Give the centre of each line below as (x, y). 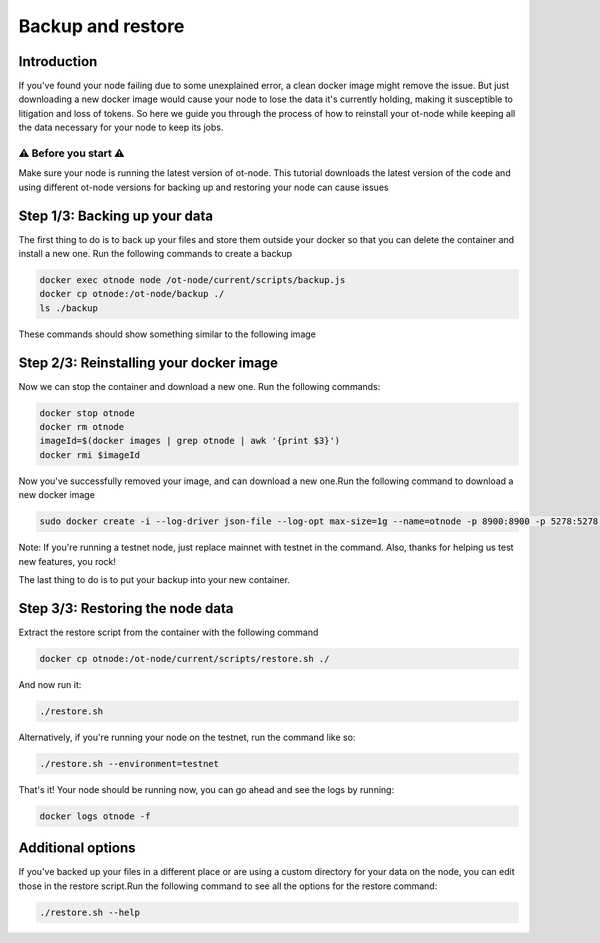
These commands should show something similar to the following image (167, 334)
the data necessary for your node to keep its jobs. (121, 127)
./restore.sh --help (89, 912)
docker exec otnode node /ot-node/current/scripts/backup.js (192, 280)
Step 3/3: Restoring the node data (126, 608)
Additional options (77, 848)
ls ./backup (69, 308)
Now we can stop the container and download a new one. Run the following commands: (199, 386)
